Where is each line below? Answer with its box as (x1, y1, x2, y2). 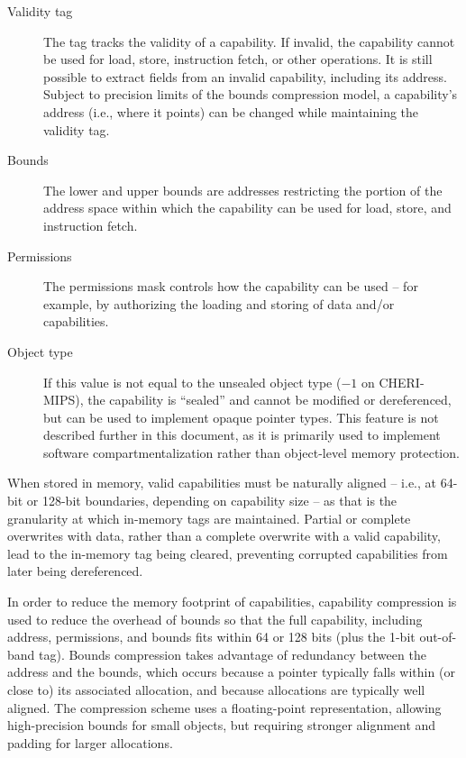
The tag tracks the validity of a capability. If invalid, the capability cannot (43, 32, 455, 50)
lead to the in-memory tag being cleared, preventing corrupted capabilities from (7, 543, 448, 562)
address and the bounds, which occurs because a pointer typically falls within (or (7, 662, 455, 681)
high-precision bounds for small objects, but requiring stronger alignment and (7, 716, 436, 735)
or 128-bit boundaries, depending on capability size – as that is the (26, 491, 397, 510)
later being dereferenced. (7, 562, 143, 580)
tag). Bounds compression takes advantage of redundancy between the (39, 644, 426, 663)
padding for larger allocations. (7, 733, 173, 752)
